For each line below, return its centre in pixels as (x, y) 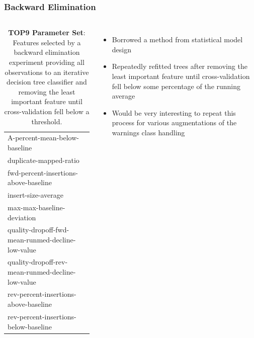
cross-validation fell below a (47, 111)
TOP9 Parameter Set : (47, 32)
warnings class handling (148, 132)
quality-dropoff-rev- (38, 262)
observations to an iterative (47, 72)
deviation (22, 217)
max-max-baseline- (36, 207)
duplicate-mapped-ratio (44, 160)
